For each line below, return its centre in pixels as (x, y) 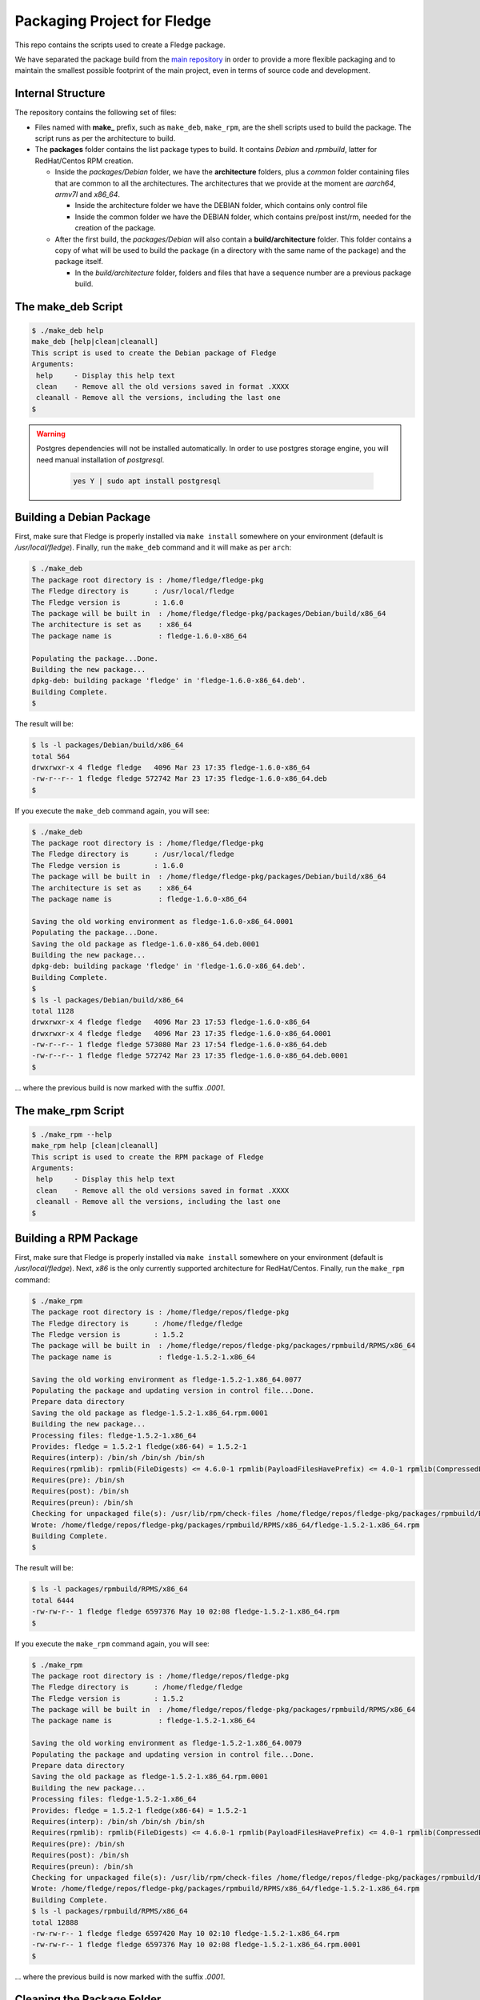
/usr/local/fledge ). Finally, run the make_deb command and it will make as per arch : (153, 547)
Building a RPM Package (76, 1238)
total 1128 (53, 1011)
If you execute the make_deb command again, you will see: (112, 810)
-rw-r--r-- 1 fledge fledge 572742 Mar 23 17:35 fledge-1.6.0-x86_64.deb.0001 (190, 1056)
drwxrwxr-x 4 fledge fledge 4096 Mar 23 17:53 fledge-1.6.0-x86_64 (171, 1022)
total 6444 (53, 1600)
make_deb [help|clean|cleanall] (95, 342)
